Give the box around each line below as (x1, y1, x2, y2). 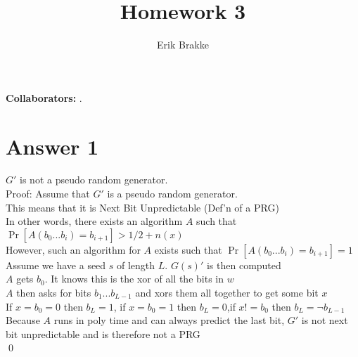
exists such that (154, 242, 222, 257)
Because (6, 313, 40, 327)
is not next (301, 313, 348, 327)
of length (117, 257, 155, 272)
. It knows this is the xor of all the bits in (44, 271, 224, 286)
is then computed (206, 257, 281, 272)
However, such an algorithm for (6, 242, 141, 257)
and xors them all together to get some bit (135, 285, 319, 299)
